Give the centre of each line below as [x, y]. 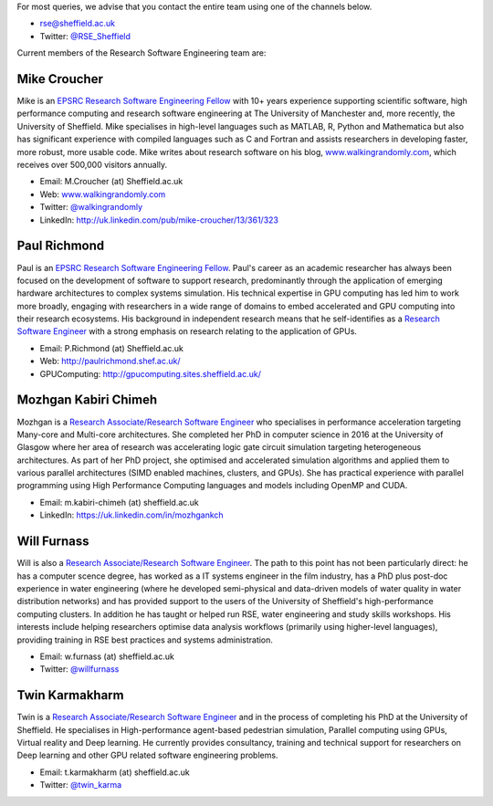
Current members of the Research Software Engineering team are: [142, 53]
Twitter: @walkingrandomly [91, 207]
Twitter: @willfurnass [79, 669]
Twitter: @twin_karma [81, 785]
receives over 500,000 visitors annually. [92, 165]
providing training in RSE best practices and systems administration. [145, 640]
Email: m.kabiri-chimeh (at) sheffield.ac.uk [120, 502]
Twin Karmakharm [70, 695]
